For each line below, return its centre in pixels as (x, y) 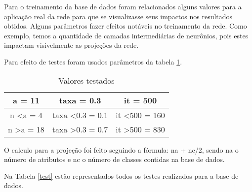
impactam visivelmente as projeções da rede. (71, 45)
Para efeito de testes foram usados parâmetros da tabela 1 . (93, 61)
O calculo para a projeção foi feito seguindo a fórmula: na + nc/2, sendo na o (121, 149)
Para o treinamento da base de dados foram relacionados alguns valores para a (123, 6)
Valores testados (86, 80)
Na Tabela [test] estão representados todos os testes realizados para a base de (121, 176)
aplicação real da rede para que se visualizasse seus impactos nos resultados (118, 16)
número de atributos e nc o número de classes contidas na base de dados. (114, 159)
